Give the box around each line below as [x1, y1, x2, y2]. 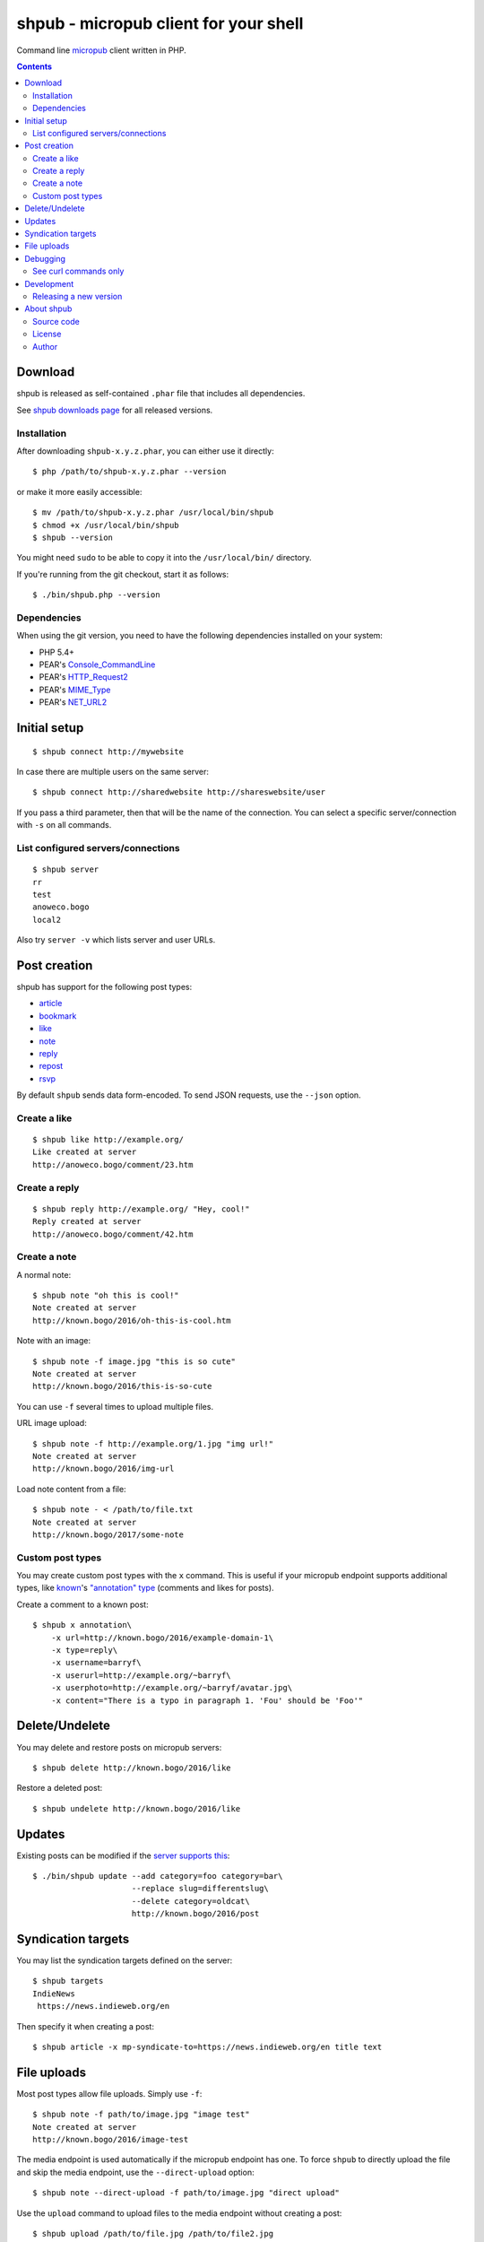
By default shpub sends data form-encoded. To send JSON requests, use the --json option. [16, 1090, 362, 1100]
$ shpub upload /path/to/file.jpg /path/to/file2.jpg [32, 2229, 273, 2239]
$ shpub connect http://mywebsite [32, 746, 184, 757]
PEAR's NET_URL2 [39, 697, 108, 708]
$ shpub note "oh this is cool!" [32, 1290, 179, 1300]
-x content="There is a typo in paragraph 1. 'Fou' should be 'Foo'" [50, 1695, 364, 1706]
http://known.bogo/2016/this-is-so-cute [32, 1381, 212, 1392]
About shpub [24, 303, 73, 314]
